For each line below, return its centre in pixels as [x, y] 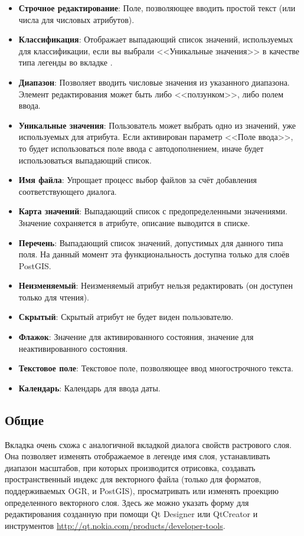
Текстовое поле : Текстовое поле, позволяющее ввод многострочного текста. [156, 368]
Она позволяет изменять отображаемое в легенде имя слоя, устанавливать [138, 456]
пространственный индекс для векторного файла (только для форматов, [133, 479]
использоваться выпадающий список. [85, 160]
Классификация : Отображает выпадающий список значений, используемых [156, 39]
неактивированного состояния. [73, 348]
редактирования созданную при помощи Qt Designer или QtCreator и [131, 514]
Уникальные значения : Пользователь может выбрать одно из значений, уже [157, 125]
